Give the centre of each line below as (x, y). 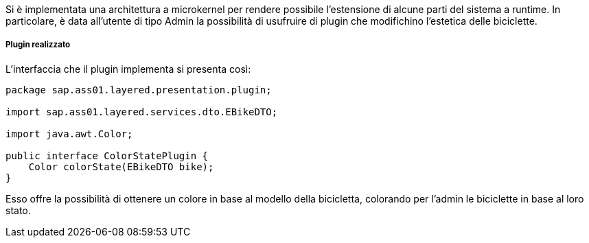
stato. (18, 210)
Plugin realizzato (38, 45)
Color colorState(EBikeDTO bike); (121, 166)
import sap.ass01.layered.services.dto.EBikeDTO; (142, 112)
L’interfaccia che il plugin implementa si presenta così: (128, 69)
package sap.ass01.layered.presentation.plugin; (139, 90)
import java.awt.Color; (69, 134)
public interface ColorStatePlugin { (107, 155)
